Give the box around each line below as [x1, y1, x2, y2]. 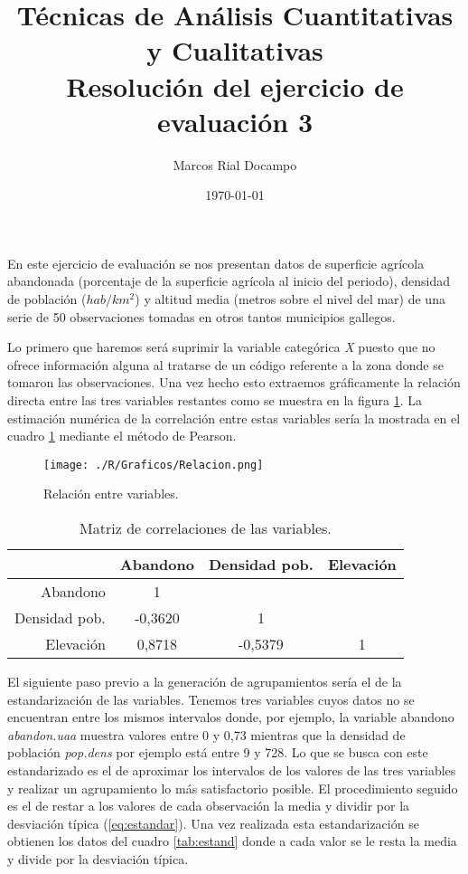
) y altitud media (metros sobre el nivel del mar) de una [135, 290, 445, 309]
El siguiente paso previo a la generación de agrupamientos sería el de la [7, 672, 402, 691]
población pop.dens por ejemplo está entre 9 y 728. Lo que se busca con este [7, 743, 428, 762]
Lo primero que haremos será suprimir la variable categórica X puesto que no [7, 337, 435, 356]
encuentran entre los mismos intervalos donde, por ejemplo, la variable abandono [7, 708, 454, 727]
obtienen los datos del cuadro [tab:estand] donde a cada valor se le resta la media [7, 831, 457, 850]
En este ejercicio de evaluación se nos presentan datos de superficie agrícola [7, 253, 425, 272]
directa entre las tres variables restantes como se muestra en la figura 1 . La [7, 391, 423, 410]
